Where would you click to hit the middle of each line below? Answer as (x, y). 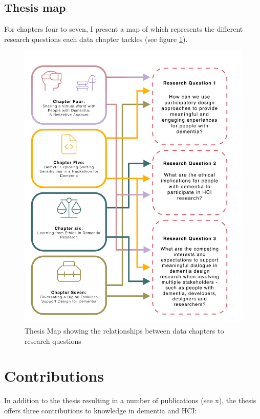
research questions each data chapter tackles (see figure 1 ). (96, 39)
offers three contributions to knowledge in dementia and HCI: (101, 410)
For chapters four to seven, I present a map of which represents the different (124, 29)
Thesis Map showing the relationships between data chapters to (124, 331)
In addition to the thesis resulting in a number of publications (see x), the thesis (130, 400)
